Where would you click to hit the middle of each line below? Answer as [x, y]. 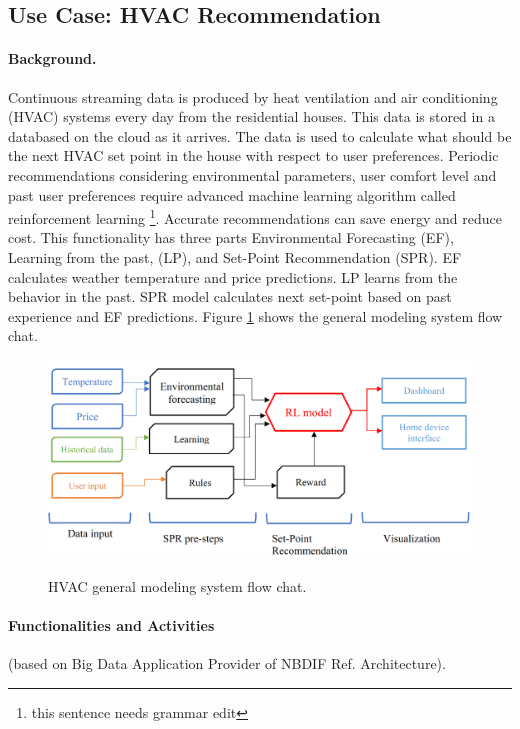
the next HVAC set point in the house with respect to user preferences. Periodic [253, 155]
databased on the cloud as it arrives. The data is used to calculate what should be [260, 135]
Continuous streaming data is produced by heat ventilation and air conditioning [253, 96]
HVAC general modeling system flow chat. [177, 585]
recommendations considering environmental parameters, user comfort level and [252, 174]
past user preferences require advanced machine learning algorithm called [232, 194]
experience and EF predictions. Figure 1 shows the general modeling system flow [255, 315]
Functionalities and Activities [111, 625]
